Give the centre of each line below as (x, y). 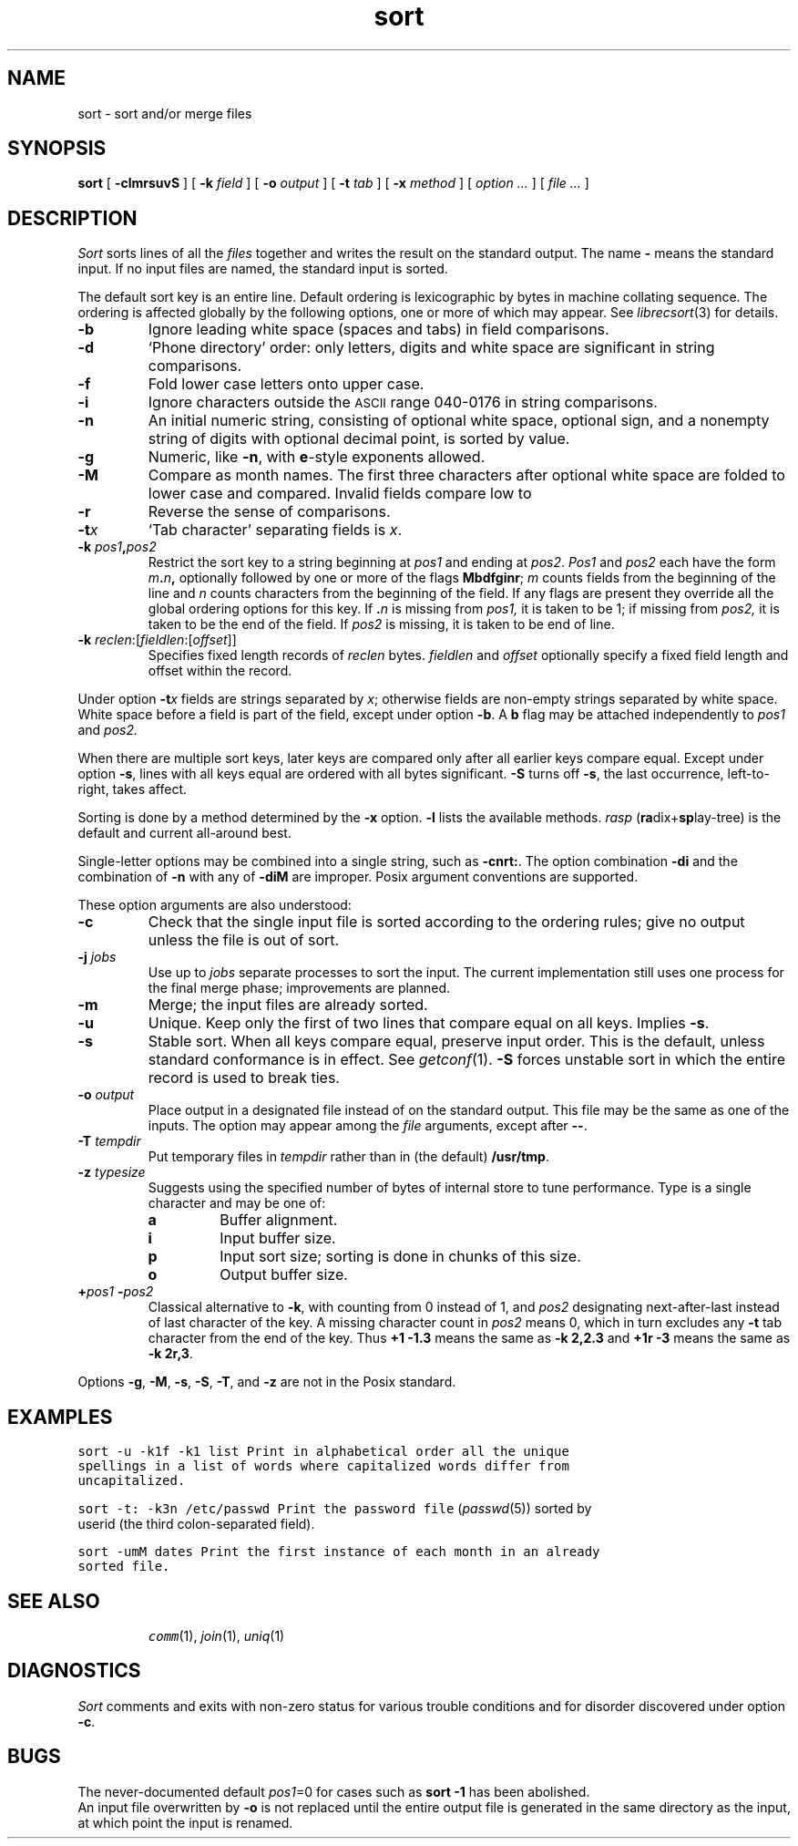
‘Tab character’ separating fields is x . (275, 530)
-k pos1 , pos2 (117, 547)
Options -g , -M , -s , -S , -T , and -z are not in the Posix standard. (267, 1382)
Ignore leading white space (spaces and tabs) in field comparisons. (379, 330)
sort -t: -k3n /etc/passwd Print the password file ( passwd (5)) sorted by (335, 1509)
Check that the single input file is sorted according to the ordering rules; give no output (446, 922)
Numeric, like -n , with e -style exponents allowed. (317, 457)
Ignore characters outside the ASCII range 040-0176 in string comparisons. (403, 402)
